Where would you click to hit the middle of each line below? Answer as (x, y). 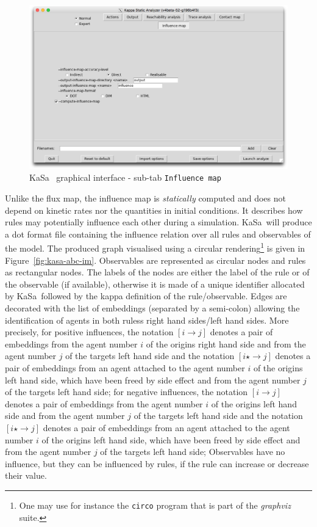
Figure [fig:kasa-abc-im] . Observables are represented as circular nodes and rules (155, 260)
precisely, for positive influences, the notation (89, 332)
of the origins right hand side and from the (226, 343)
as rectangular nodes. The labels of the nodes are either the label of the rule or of (157, 272)
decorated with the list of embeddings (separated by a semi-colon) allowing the (152, 307)
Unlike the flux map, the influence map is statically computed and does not (145, 198)
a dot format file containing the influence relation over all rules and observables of (158, 234)
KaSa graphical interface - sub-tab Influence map (125, 177)
